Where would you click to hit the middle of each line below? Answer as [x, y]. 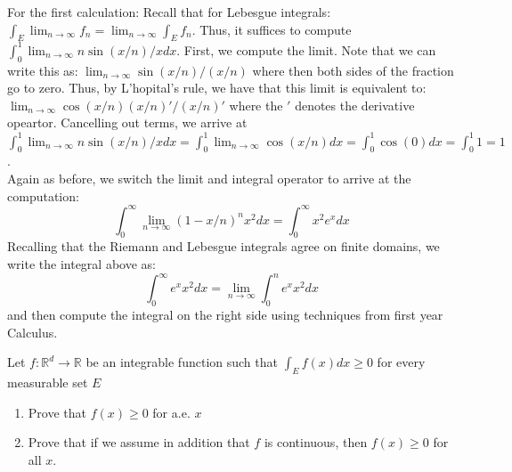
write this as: [43, 70]
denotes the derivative [355, 105]
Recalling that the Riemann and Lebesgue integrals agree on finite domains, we [223, 246]
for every [401, 362]
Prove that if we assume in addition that [139, 442]
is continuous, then [316, 442]
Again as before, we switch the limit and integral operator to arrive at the [209, 178]
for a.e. [171, 412]
